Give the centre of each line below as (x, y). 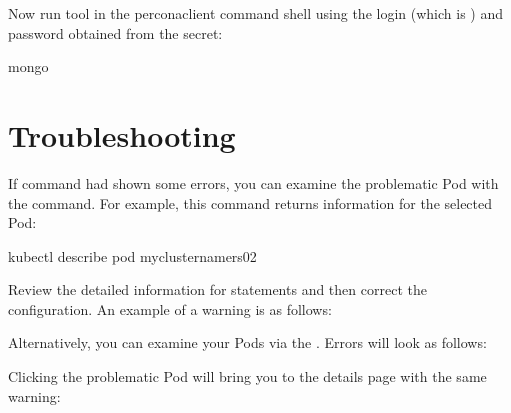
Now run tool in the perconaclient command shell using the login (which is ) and (255, 13)
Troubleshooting (122, 134)
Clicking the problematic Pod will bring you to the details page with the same (247, 376)
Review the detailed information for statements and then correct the (217, 289)
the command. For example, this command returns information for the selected (250, 202)
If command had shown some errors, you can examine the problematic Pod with (253, 182)
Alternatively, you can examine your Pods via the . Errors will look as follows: (247, 342)
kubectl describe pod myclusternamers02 (132, 255)
